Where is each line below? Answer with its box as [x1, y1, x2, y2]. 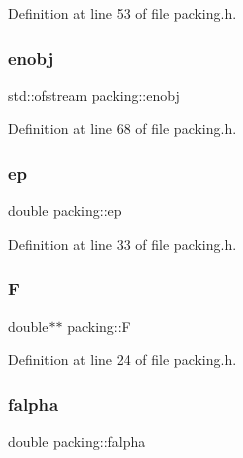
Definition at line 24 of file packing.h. [8, 349, 237, 370]
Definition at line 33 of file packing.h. [8, 233, 237, 254]
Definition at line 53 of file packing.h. [8, 3, 237, 23]
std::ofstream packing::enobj [8, 84, 180, 105]
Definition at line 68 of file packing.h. [8, 118, 237, 139]
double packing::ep [8, 200, 122, 221]
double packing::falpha [8, 431, 146, 452]
